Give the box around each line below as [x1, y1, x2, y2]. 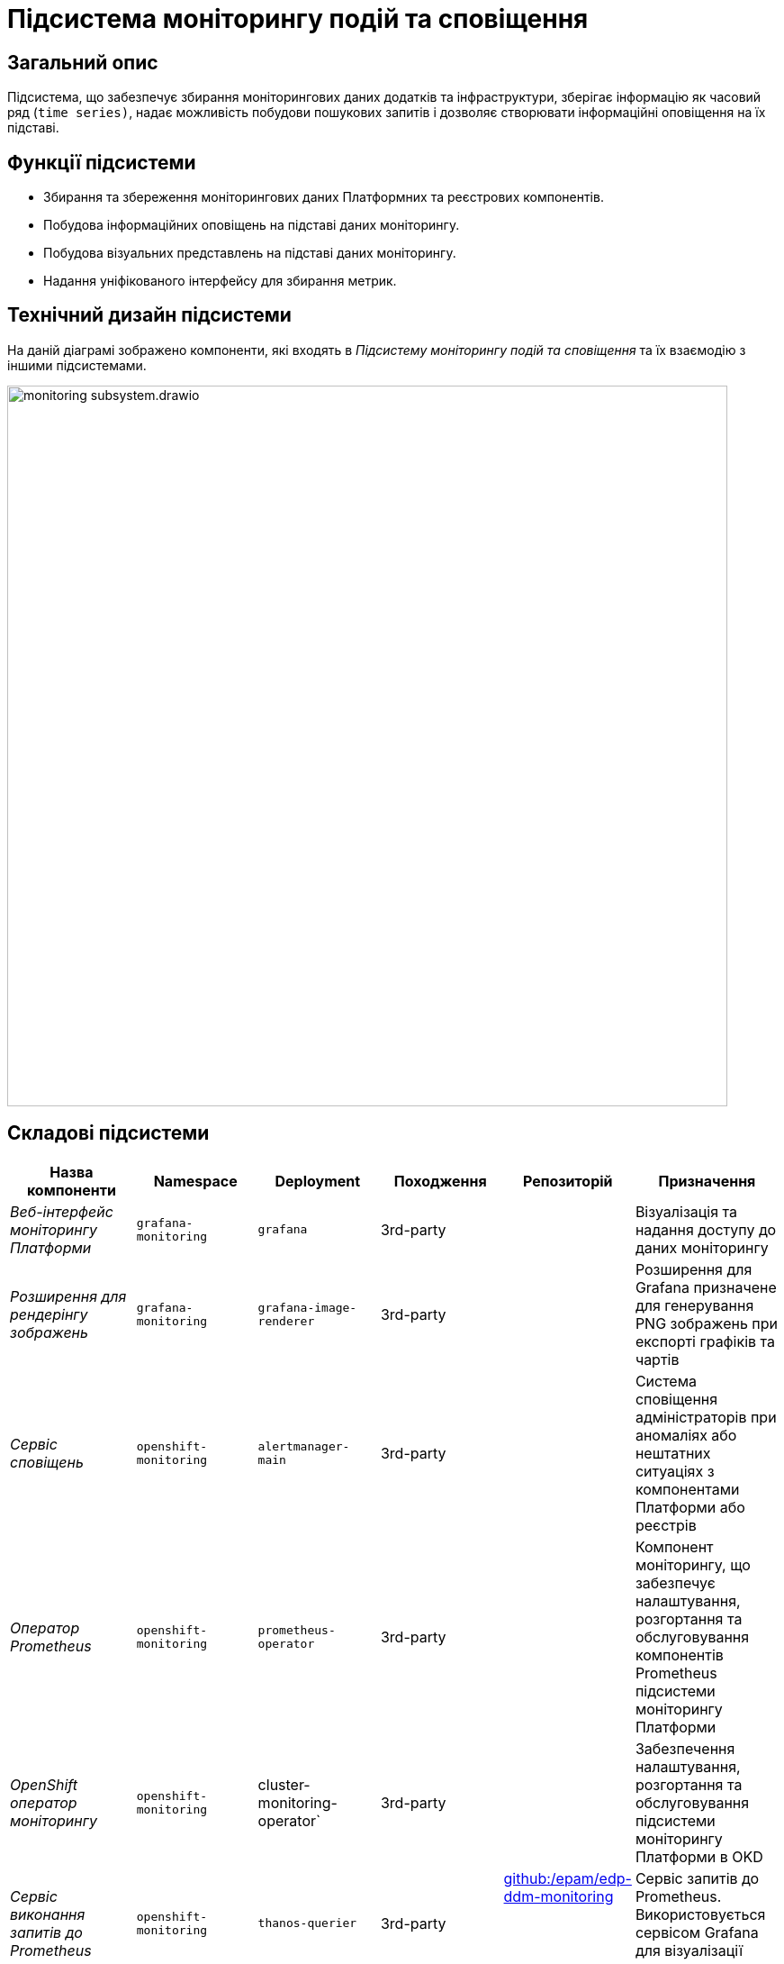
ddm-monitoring [503, 1887, 614, 1905]
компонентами [635, 1479, 740, 1498]
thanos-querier [257, 1916, 357, 1931]
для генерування [635, 1296, 754, 1314]
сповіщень [10, 1452, 84, 1471]
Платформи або [635, 1497, 745, 1516]
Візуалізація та [635, 1202, 738, 1221]
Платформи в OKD [635, 1847, 763, 1866]
